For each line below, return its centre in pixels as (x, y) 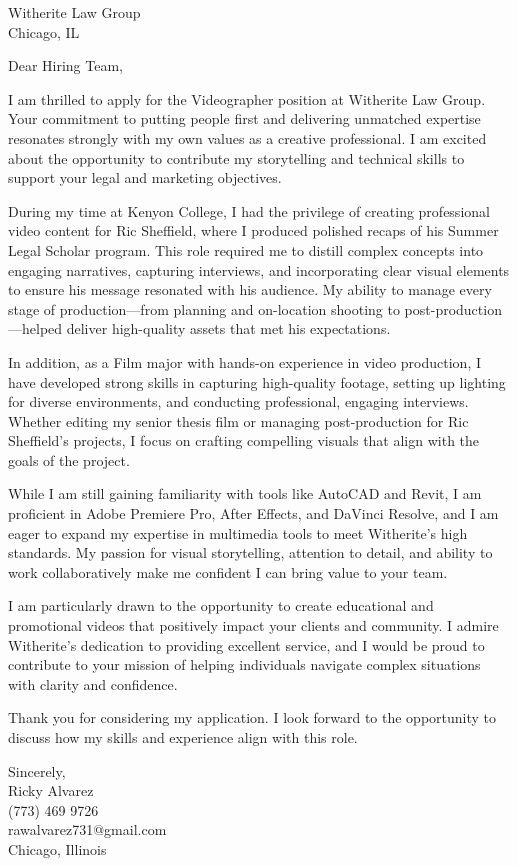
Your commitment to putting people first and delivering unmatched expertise (244, 118)
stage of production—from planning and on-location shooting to (204, 308)
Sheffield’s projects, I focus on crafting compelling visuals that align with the (244, 440)
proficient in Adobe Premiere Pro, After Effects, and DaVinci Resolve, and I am (253, 513)
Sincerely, (37, 770)
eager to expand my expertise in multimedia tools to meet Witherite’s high (238, 532)
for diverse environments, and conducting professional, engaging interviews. (238, 401)
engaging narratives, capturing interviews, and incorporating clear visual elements (259, 269)
